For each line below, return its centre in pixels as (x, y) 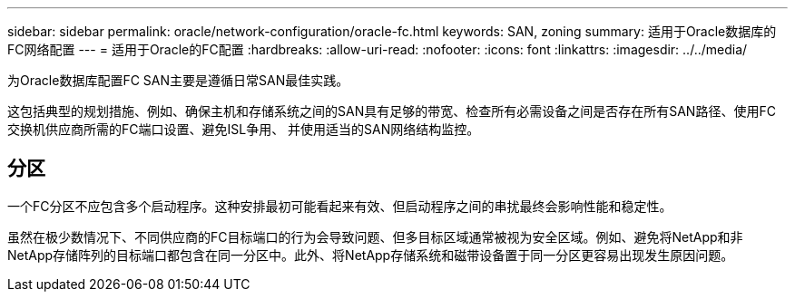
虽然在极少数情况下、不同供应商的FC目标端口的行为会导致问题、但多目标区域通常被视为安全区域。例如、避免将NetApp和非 (375, 236)
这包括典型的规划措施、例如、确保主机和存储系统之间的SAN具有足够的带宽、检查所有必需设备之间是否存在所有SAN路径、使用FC (392, 111)
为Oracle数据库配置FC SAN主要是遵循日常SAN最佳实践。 (178, 80)
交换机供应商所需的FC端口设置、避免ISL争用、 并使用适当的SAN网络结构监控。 (244, 129)
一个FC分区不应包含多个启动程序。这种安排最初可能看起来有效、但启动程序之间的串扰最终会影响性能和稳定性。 (340, 206)
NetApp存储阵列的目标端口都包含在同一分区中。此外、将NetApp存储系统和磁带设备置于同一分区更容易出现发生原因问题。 (371, 255)
